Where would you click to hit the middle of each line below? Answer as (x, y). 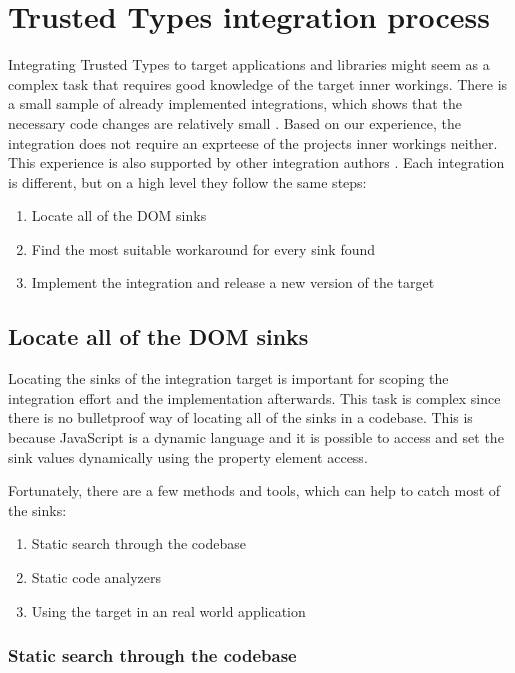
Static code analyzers (96, 577)
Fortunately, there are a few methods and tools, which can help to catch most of (254, 490)
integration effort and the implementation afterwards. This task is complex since (254, 397)
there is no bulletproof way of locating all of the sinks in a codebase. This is (240, 417)
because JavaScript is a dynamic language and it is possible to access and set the (256, 437)
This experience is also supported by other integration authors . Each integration (256, 162)
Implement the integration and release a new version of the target (233, 282)
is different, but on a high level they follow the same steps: (187, 181)
